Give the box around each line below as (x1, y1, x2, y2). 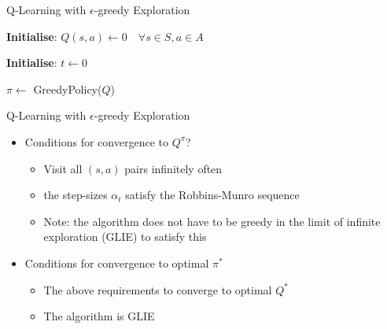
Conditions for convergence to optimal (24, 254, 209, 271)
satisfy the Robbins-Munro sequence (125, 187, 300, 203)
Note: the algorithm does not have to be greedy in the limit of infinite (43, 213, 381, 229)
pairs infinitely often (124, 160, 223, 176)
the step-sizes (43, 187, 108, 203)
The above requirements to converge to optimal (43, 281, 272, 298)
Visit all (43, 160, 83, 176)
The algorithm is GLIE (43, 308, 155, 324)
